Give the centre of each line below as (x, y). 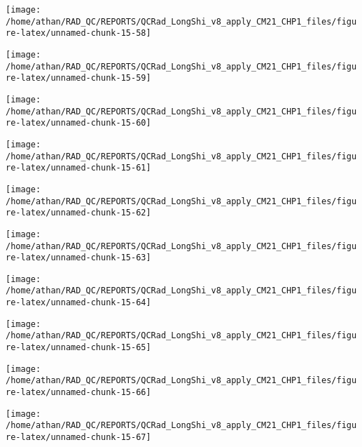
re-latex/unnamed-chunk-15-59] (78, 78)
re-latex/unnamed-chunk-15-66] (78, 393)
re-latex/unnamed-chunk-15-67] (78, 438)
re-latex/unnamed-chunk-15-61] (78, 168)
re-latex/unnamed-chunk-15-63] (78, 258)
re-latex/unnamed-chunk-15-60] (78, 123)
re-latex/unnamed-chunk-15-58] (78, 33)
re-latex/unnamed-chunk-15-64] (78, 303)
